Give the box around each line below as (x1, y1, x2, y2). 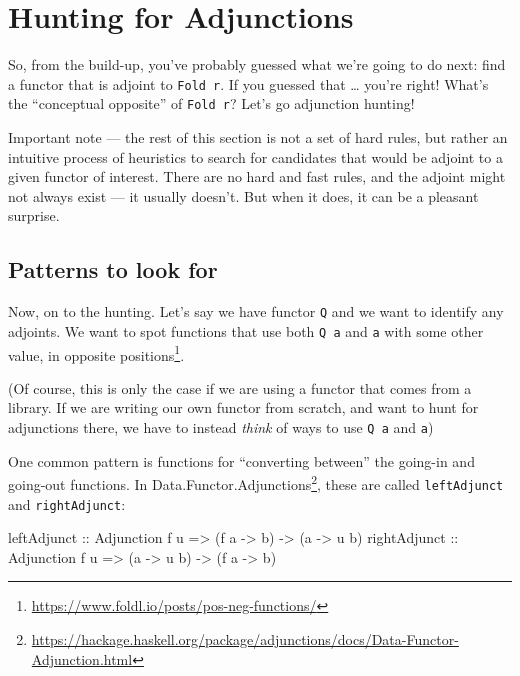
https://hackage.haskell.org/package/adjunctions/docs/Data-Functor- (31, 628, 459, 649)
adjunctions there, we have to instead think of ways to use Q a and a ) (8, 416, 434, 437)
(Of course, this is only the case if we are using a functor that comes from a (8, 377, 472, 398)
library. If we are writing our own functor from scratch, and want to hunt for (8, 397, 479, 418)
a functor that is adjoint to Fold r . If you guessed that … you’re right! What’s (8, 73, 489, 94)
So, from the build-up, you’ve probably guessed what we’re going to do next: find (8, 54, 506, 75)
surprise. (8, 205, 60, 226)
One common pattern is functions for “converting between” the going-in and (8, 450, 475, 471)
